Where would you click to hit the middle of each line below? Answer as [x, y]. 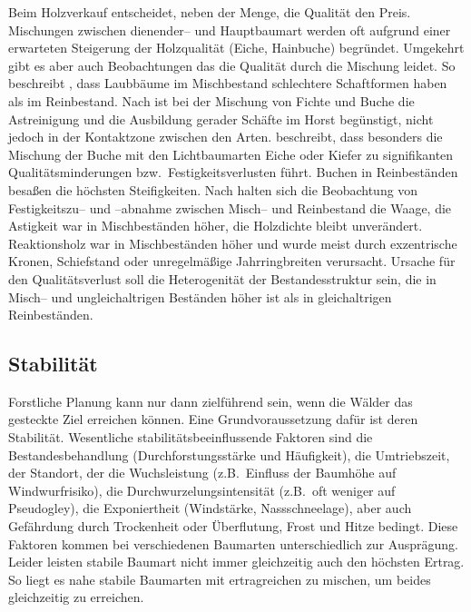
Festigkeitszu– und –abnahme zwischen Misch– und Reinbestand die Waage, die [230, 207]
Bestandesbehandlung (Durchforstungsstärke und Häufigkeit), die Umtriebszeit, [229, 454]
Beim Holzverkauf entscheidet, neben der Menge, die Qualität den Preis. [210, 12]
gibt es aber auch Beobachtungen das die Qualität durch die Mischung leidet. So [232, 65]
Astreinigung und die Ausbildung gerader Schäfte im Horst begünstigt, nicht [221, 118]
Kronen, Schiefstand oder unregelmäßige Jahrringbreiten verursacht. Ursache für [232, 261]
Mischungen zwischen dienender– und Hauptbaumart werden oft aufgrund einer [230, 30]
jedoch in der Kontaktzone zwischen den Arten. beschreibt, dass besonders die [226, 137]
